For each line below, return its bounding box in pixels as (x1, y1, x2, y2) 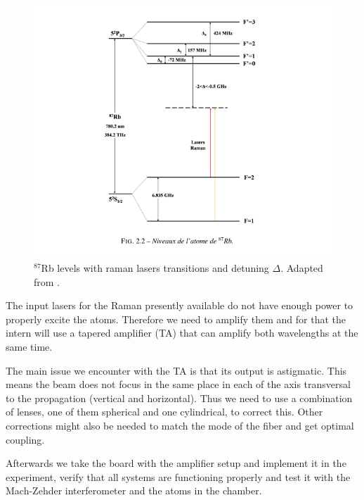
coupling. (6, 432, 45, 446)
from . (34, 274, 60, 289)
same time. (6, 339, 53, 354)
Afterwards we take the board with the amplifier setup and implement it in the (6, 456, 346, 470)
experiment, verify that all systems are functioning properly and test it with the (6, 469, 351, 484)
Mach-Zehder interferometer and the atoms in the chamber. (6, 483, 262, 498)
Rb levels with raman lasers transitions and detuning (41, 261, 269, 275)
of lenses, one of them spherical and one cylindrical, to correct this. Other (6, 404, 323, 419)
